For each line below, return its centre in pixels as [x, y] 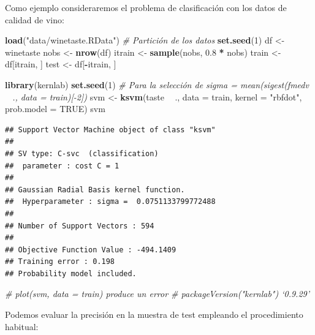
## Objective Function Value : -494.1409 [91, 250]
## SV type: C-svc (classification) [82, 153]
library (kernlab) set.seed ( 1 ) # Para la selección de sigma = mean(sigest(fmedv [157, 84]
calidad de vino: [35, 19]
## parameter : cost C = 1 [62, 166]
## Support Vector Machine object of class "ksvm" [110, 130]
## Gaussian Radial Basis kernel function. [95, 190]
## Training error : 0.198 [60, 262]
